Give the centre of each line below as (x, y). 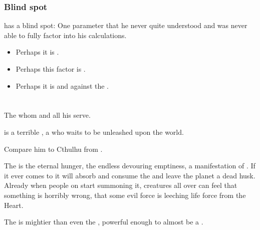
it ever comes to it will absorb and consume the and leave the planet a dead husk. (130, 175)
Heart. (14, 205)
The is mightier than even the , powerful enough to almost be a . (104, 222)
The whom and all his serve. (47, 115)
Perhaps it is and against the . (62, 85)
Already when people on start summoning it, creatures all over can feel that (121, 185)
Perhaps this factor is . (51, 69)
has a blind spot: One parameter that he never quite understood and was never (126, 25)
